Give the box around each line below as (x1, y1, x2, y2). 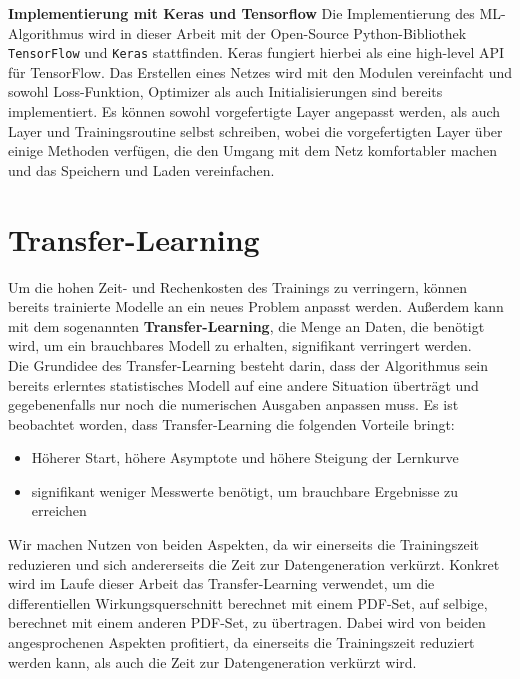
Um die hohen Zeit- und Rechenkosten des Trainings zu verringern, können (8, 276, 468, 297)
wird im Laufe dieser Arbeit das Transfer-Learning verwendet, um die (8, 573, 435, 594)
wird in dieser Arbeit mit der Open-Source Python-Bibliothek (88, 22, 467, 43)
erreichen (31, 500, 87, 521)
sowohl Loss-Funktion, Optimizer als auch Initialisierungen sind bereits (8, 81, 443, 102)
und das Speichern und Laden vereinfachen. (8, 159, 275, 180)
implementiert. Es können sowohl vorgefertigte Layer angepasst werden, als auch (8, 101, 501, 122)
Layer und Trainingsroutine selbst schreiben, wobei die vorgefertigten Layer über (8, 120, 503, 141)
